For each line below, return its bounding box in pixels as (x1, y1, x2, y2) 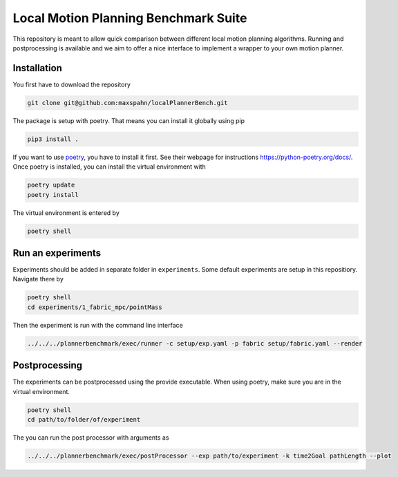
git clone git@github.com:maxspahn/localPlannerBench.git (27, 99, 228, 106)
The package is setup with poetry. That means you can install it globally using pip (12, 116, 245, 124)
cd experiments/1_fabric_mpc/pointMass (27, 303, 162, 311)
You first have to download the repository (12, 80, 131, 88)
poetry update (27, 181, 75, 189)
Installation (12, 62, 62, 74)
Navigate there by (12, 275, 64, 283)
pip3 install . (27, 135, 79, 143)
